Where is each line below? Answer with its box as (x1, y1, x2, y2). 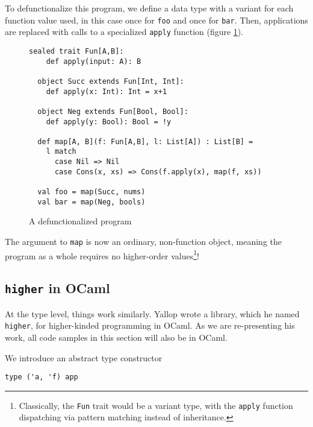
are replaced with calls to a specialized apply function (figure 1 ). (5, 25, 244, 38)
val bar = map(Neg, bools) (37, 197, 146, 206)
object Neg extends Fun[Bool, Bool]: (37, 107, 188, 116)
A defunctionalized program (29, 215, 132, 227)
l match (46, 147, 76, 156)
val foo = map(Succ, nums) (37, 188, 146, 197)
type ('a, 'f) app (5, 373, 78, 382)
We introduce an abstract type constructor (5, 351, 163, 364)
